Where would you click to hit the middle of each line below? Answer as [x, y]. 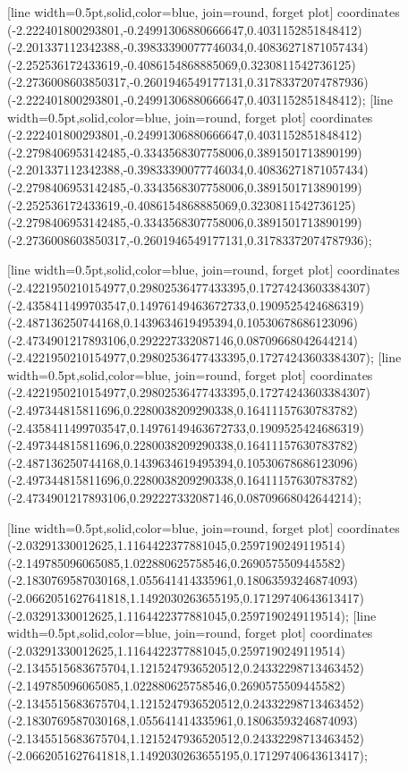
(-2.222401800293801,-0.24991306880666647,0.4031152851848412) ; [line [200, 99]
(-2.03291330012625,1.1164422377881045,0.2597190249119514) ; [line [192, 615]
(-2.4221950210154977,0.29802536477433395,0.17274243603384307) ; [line [204, 357]
